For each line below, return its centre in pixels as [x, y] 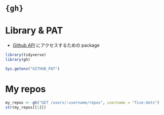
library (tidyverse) [26, 55]
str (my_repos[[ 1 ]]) [26, 107]
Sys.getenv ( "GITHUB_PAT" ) [32, 69]
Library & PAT [34, 31]
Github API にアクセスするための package [56, 45]
